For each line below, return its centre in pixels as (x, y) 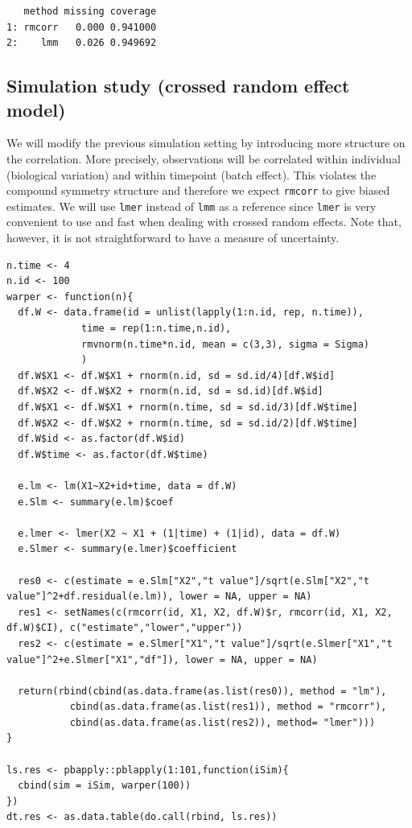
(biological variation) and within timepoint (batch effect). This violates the (192, 174)
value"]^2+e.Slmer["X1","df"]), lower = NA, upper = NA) (162, 659)
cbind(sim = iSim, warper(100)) (105, 786)
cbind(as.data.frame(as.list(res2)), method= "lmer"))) (222, 722)
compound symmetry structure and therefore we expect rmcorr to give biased (198, 190)
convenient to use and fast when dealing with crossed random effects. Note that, (204, 222)
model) (36, 109)
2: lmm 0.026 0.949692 (82, 43)
